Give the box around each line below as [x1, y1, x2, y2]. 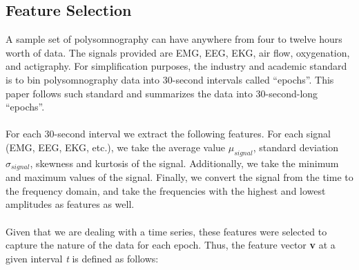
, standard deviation [253, 139, 339, 154]
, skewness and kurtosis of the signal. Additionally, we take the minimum [30, 155, 339, 170]
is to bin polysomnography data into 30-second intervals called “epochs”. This [6, 72, 334, 86]
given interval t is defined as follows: [6, 251, 159, 265]
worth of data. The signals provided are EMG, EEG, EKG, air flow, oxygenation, [6, 45, 350, 59]
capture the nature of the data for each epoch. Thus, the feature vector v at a [6, 238, 336, 252]
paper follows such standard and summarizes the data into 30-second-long [6, 86, 318, 100]
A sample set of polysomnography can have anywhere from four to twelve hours [6, 32, 342, 46]
